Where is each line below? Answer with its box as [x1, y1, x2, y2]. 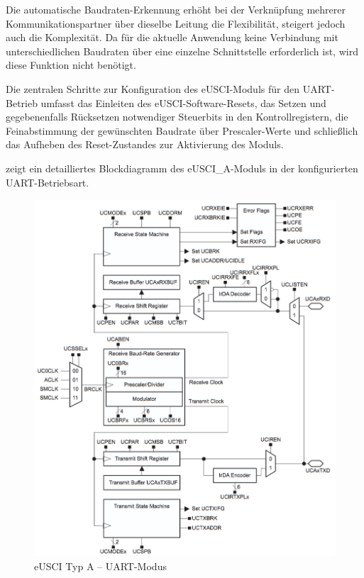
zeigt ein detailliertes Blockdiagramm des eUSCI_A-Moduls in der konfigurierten [6, 160, 358, 175]
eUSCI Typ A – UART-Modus [34, 558, 167, 573]
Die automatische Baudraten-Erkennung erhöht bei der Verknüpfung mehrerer [6, 2, 346, 16]
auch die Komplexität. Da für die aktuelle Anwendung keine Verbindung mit [6, 30, 338, 45]
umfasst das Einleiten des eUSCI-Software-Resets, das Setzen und [40, 95, 326, 110]
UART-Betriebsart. [6, 174, 89, 189]
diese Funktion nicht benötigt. [6, 57, 136, 72]
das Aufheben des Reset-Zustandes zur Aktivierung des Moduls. [6, 137, 284, 152]
